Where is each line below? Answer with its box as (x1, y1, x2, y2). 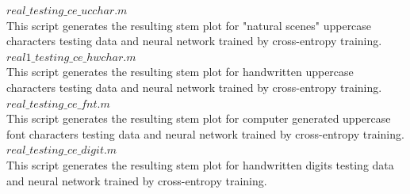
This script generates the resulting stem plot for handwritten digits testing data (6, 156, 394, 173)
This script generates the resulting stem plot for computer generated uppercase (6, 110, 391, 127)
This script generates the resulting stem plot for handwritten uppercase (6, 63, 354, 80)
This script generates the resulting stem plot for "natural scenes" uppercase (6, 17, 372, 33)
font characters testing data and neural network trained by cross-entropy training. (6, 125, 404, 142)
